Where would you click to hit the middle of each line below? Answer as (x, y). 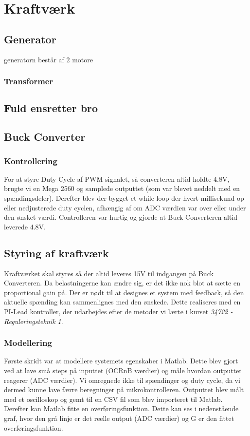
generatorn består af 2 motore (49, 59)
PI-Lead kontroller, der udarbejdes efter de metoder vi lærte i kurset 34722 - (118, 311)
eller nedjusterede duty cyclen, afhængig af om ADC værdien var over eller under (125, 207)
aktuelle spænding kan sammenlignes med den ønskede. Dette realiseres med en (122, 302)
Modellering (28, 343)
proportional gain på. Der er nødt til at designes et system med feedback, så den (124, 292)
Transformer (29, 81)
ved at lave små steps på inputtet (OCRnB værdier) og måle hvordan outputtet (123, 370)
